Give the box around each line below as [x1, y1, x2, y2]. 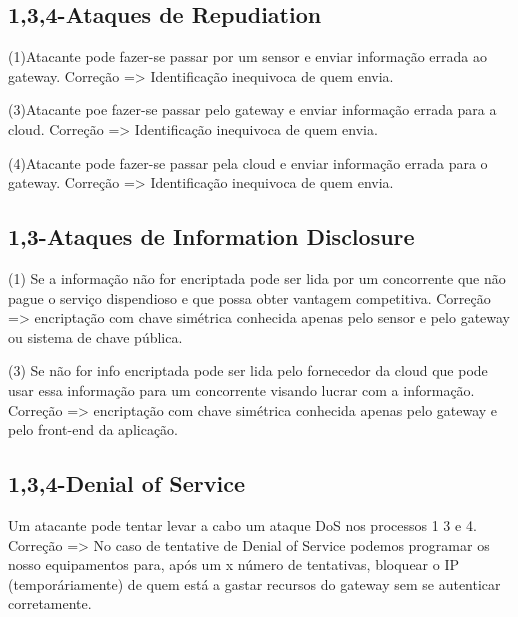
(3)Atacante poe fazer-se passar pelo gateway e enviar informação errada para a [8, 99, 497, 120]
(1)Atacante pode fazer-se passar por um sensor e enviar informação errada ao [8, 46, 487, 67]
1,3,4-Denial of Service [8, 468, 246, 499]
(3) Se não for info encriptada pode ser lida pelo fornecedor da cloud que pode [8, 360, 488, 381]
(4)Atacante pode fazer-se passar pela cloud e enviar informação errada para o [8, 152, 488, 173]
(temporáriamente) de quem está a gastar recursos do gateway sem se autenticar [8, 573, 501, 594]
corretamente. [8, 593, 92, 614]
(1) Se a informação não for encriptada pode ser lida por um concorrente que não [8, 267, 506, 288]
